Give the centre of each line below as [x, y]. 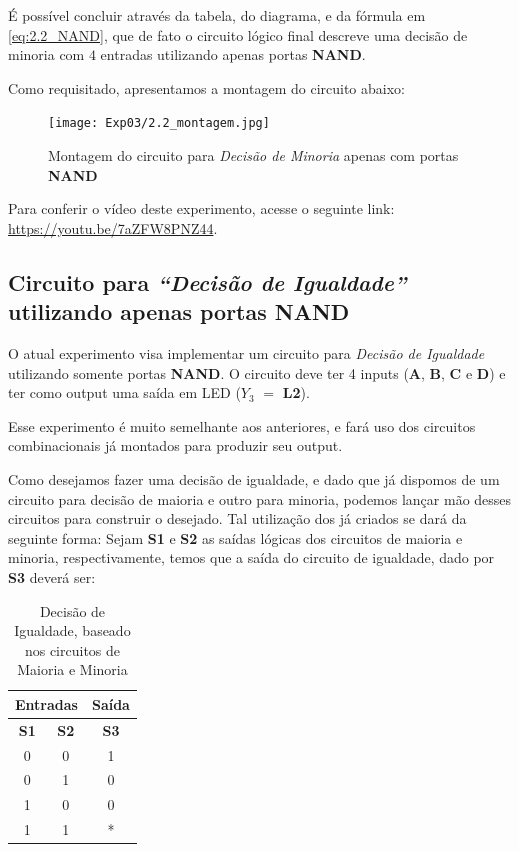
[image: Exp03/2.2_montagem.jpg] [159, 123]
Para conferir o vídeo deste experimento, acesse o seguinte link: [201, 208]
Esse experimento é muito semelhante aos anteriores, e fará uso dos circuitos [242, 425]
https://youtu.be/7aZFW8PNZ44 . [113, 227]
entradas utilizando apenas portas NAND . [233, 54]
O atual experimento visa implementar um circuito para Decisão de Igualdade [246, 353]
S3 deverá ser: [52, 576]
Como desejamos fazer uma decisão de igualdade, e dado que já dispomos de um [254, 478]
